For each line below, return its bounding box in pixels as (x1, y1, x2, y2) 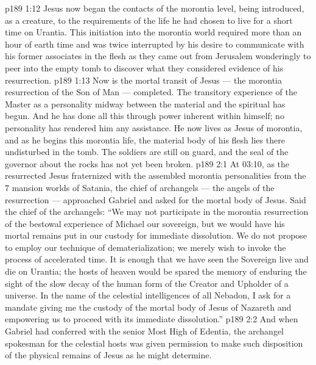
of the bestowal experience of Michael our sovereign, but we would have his (5, 217, 285, 229)
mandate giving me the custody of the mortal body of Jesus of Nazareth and (5, 300, 292, 313)
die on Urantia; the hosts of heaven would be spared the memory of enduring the (5, 265, 307, 278)
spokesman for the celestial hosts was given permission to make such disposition (5, 336, 303, 349)
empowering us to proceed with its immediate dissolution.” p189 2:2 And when (5, 313, 298, 325)
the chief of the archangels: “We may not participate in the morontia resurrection (5, 205, 309, 218)
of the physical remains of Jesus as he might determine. (5, 349, 212, 361)
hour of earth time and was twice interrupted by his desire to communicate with (5, 37, 304, 50)
